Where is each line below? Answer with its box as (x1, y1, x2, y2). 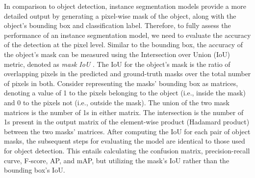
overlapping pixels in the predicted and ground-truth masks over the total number (4, 68, 251, 79)
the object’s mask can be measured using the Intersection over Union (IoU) (4, 49, 230, 59)
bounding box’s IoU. (4, 165, 65, 175)
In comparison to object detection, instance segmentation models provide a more (4, 1, 246, 11)
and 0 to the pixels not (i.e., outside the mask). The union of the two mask (4, 97, 229, 107)
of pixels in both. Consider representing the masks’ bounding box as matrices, (4, 78, 238, 88)
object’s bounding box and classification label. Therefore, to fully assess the (4, 20, 231, 30)
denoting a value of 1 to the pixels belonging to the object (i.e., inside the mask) (4, 88, 246, 98)
